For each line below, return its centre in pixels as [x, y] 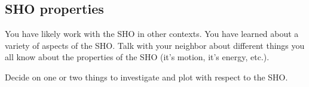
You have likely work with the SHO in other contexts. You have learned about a [152, 34]
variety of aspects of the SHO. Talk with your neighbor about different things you [155, 45]
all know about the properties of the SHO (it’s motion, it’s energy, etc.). [137, 57]
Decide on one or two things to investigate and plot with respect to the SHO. [146, 77]
